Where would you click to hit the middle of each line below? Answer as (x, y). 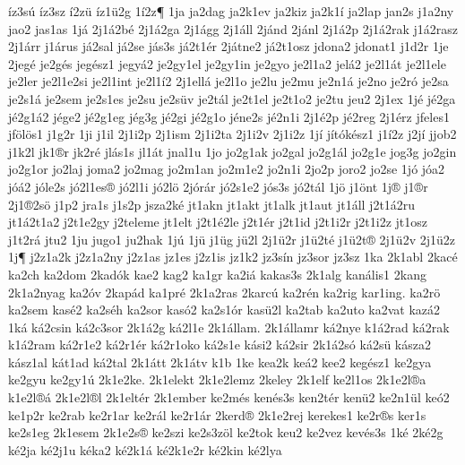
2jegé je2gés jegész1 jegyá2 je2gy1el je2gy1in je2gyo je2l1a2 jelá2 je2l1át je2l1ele (227, 63)
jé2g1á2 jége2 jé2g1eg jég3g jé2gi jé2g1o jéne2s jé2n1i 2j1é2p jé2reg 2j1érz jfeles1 (229, 116)
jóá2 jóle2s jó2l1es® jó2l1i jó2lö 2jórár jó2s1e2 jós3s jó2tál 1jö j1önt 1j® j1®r (218, 186)
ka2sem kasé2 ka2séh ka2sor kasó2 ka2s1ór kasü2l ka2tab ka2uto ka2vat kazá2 (224, 310)
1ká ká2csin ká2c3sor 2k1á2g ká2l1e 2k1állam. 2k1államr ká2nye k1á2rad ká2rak (229, 327)
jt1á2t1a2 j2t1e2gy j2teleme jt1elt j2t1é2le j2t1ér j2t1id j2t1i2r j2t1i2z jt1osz (218, 222)
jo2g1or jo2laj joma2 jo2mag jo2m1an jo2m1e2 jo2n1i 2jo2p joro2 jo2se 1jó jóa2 (227, 169)
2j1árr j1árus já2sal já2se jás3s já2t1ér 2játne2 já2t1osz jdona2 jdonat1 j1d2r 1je (228, 46)
